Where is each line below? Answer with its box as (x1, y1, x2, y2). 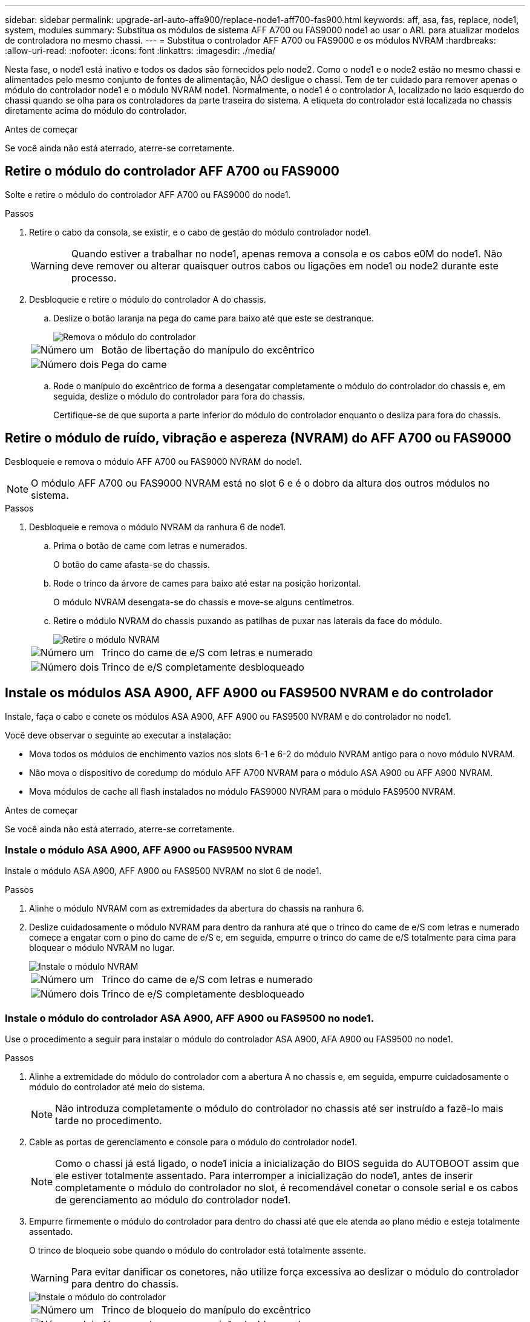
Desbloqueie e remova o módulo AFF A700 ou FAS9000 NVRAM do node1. (5, 456, 302, 467)
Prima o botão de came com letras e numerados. (53, 540, 247, 551)
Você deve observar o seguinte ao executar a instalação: (5, 729, 231, 740)
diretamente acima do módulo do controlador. (5, 105, 187, 116)
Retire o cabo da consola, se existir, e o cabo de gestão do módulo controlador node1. (29, 226, 371, 237)
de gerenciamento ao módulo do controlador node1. (55, 1194, 291, 1206)
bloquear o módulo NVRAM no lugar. (29, 942, 175, 953)
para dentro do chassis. (71, 1278, 179, 1291)
